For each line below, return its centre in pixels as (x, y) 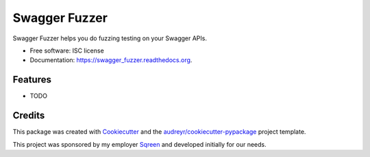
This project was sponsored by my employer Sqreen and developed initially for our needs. (139, 144)
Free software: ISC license (67, 51)
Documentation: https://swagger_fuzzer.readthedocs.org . (111, 60)
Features (32, 80)
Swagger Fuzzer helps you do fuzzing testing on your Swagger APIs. (110, 38)
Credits (29, 116)
